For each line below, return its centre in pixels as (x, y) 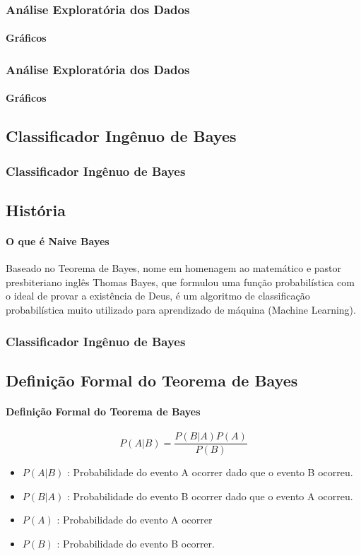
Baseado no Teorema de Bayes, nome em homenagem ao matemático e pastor (174, 268)
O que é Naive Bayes (58, 241)
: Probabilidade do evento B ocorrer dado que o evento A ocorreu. (210, 496)
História (36, 210)
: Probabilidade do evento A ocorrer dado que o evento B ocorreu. (210, 472)
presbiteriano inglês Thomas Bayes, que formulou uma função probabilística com (180, 282)
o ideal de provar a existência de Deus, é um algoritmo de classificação (158, 296)
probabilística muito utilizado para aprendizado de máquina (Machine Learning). (181, 310)
